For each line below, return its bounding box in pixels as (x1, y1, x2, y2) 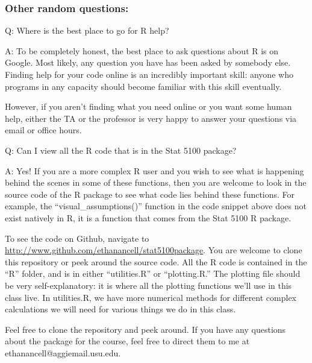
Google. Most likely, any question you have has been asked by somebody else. (5, 56, 291, 69)
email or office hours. (5, 124, 82, 136)
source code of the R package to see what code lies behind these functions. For (5, 188, 295, 200)
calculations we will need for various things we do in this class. (5, 303, 236, 315)
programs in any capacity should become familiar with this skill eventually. (5, 80, 282, 92)
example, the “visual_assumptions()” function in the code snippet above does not (5, 200, 307, 212)
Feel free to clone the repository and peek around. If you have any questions (5, 323, 286, 335)
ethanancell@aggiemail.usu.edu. (5, 346, 121, 359)
